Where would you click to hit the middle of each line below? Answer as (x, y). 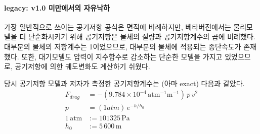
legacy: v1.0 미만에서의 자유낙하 (57, 7)
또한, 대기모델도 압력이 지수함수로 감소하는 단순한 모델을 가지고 (122, 56)
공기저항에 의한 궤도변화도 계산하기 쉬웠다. (82, 66)
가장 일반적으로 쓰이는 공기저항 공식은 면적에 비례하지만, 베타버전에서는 (118, 26)
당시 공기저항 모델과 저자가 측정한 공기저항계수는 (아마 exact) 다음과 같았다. (124, 83)
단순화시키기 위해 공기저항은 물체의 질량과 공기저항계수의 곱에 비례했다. (142, 37)
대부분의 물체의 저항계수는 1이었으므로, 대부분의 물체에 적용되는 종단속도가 (123, 46)
